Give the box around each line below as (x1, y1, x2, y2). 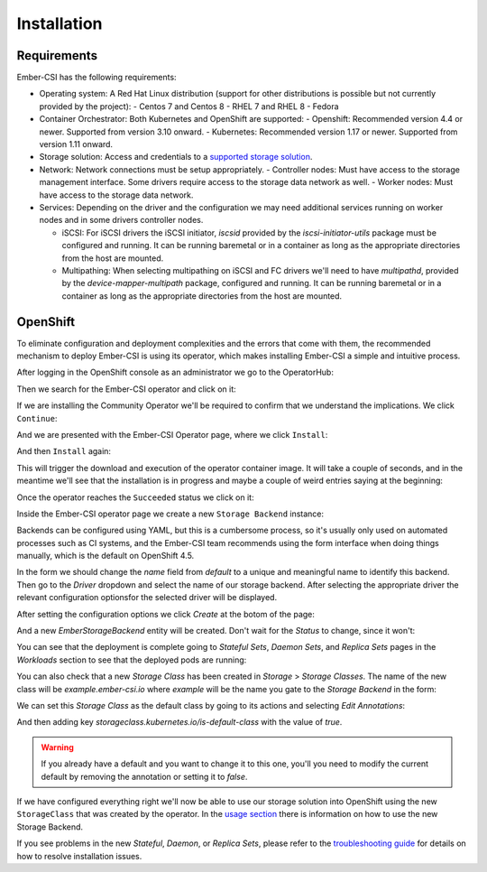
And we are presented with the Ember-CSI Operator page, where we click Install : (16, 429, 328, 440)
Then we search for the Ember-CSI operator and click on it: (16, 384, 236, 394)
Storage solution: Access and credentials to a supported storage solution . (39, 152, 313, 162)
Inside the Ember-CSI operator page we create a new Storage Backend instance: (16, 508, 325, 519)
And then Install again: (16, 446, 112, 457)
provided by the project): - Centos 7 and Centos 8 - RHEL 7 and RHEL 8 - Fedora (39, 100, 339, 112)
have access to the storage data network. (39, 190, 194, 200)
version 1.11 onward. (39, 139, 113, 150)
